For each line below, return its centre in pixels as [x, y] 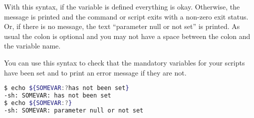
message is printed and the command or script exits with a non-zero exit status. [126, 16]
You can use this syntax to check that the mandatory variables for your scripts [125, 62]
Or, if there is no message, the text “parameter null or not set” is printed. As [122, 26]
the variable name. [32, 46]
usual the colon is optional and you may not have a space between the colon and [127, 36]
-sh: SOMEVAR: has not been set [58, 96]
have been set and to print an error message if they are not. [95, 72]
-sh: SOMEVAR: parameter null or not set [74, 110]
